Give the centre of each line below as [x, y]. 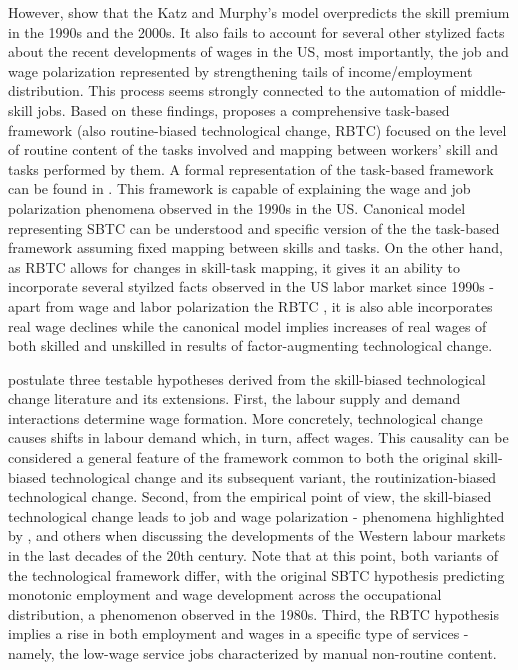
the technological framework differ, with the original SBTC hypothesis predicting [256, 574]
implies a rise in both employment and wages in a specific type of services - [238, 633]
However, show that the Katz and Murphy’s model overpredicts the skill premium [259, 12]
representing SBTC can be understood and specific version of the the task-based [254, 227]
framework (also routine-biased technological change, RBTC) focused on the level [257, 129]
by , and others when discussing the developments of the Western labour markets [257, 535]
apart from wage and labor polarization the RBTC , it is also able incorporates [250, 305]
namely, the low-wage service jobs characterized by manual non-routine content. [252, 653]
